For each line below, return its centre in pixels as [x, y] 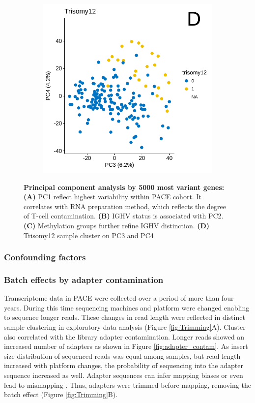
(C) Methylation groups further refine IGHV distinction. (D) [117, 225]
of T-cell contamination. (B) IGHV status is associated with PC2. [124, 216]
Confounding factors [45, 257]
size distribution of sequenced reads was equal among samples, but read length [122, 356]
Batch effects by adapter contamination [84, 279]
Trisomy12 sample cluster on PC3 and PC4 [89, 235]
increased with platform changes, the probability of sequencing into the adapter [124, 365]
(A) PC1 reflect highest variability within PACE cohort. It [113, 197]
